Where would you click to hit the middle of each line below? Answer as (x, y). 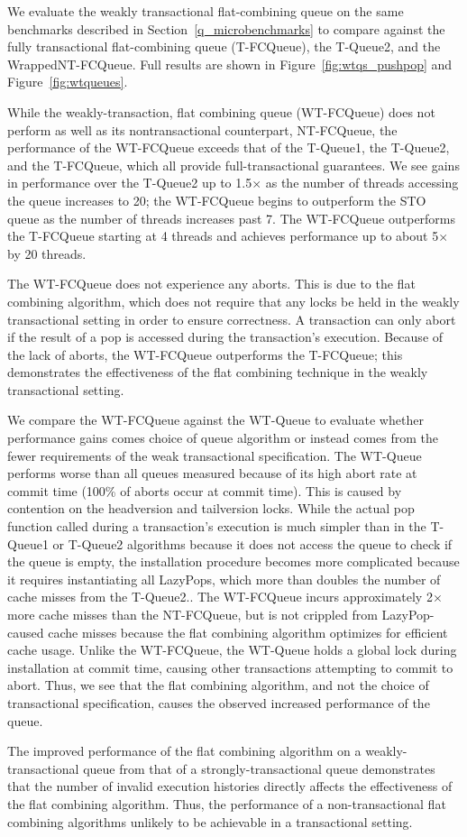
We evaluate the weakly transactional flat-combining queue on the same (206, 11)
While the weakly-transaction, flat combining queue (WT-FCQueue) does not (221, 111)
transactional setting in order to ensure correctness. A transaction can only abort (232, 319)
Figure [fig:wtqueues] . (68, 82)
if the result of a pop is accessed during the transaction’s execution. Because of (225, 337)
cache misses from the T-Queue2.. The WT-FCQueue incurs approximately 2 (220, 597)
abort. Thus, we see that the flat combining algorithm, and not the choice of (218, 685)
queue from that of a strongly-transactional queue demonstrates (259, 768)
